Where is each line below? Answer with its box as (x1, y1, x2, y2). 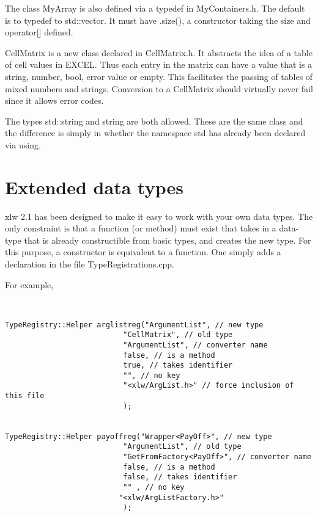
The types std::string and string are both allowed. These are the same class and (5, 114, 303, 127)
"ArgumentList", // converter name (123, 340, 268, 349)
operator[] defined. (5, 26, 73, 38)
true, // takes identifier (123, 361, 233, 370)
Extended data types (5, 174, 183, 199)
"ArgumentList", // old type (123, 442, 242, 451)
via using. (5, 138, 41, 151)
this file (5, 391, 45, 401)
